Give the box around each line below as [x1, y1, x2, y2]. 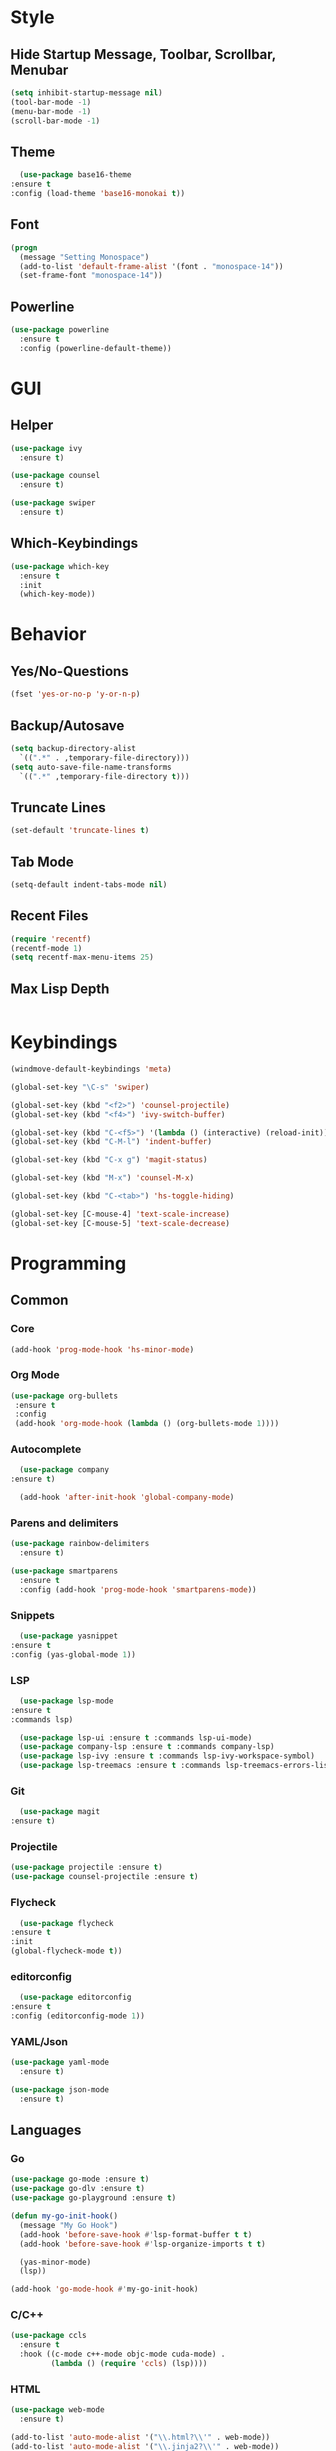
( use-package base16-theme [19, 170, 132, 180]
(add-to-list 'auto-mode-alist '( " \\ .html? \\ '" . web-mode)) [10, 2432, 271, 2442]
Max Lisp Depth [10, 980, 110, 997]
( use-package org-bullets [10, 1391, 118, 1401]
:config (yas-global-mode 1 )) [10, 1649, 137, 1660]
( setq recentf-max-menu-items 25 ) [10, 952, 155, 963]
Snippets [10, 1608, 55, 1622]
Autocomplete [10, 1442, 82, 1456]
